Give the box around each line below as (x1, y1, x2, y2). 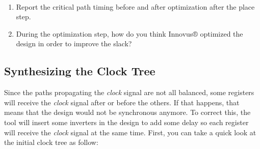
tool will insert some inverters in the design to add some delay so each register (4, 116, 249, 127)
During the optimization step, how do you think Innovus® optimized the (16, 28, 243, 39)
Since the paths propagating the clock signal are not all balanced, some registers (4, 87, 254, 98)
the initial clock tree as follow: (4, 137, 98, 147)
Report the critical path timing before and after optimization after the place (16, 1, 255, 12)
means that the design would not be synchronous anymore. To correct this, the (4, 107, 251, 117)
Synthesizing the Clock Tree (4, 63, 155, 79)
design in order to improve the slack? (16, 38, 132, 49)
